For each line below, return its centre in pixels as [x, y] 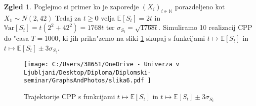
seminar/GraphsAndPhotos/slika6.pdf [84, 81]
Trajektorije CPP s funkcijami [69, 96]
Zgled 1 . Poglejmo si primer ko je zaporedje [71, 6]
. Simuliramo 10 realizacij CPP [205, 27]
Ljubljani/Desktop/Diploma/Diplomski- [87, 72]
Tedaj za [68, 17]
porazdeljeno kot [200, 6]
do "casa [17, 38]
